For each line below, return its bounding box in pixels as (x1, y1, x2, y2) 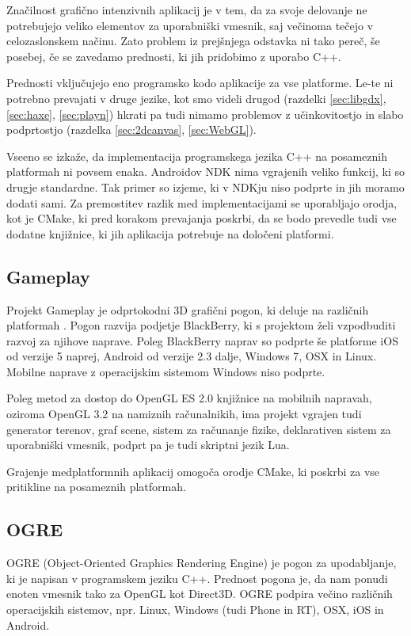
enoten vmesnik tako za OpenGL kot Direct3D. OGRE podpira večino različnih (6, 585, 393, 602)
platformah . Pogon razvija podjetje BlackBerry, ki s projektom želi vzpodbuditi (6, 317, 396, 333)
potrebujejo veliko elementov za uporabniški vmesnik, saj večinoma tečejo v (6, 17, 374, 33)
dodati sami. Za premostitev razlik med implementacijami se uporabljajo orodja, (6, 194, 398, 211)
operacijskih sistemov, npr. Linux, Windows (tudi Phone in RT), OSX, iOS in (6, 601, 384, 618)
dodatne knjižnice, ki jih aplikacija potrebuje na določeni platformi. (6, 225, 334, 242)
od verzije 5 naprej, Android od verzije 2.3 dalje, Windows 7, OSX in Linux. (6, 348, 377, 364)
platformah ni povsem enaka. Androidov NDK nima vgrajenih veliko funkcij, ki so (6, 163, 405, 180)
